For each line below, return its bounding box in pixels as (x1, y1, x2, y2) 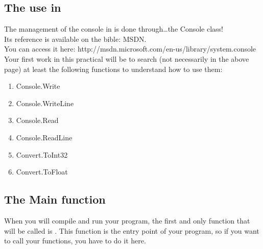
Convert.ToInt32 (16, 149, 68, 160)
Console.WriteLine (16, 97, 74, 108)
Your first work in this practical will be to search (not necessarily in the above (4, 53, 249, 64)
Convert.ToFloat (16, 166, 68, 177)
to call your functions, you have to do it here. (4, 235, 146, 246)
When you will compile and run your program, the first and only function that (4, 215, 250, 226)
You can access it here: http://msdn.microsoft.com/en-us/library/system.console (4, 43, 256, 54)
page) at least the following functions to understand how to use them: (4, 63, 223, 74)
